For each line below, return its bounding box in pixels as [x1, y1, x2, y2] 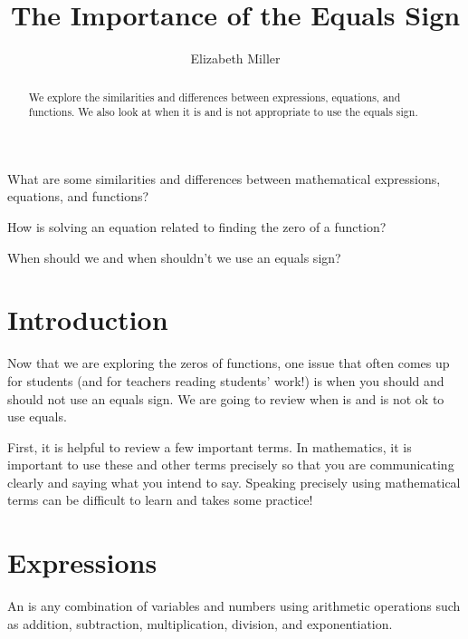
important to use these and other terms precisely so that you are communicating [7, 455, 454, 474]
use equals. [7, 407, 67, 426]
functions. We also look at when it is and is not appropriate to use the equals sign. [28, 104, 418, 120]
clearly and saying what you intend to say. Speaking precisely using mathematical [7, 472, 461, 491]
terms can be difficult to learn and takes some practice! [7, 490, 313, 509]
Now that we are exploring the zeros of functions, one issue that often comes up [7, 353, 450, 373]
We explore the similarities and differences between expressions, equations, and [28, 89, 401, 104]
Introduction [7, 301, 168, 338]
